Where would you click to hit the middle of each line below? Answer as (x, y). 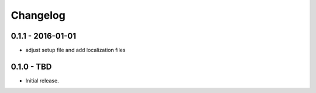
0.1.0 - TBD (31, 66)
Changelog (38, 15)
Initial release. (42, 80)
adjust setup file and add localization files (75, 50)
